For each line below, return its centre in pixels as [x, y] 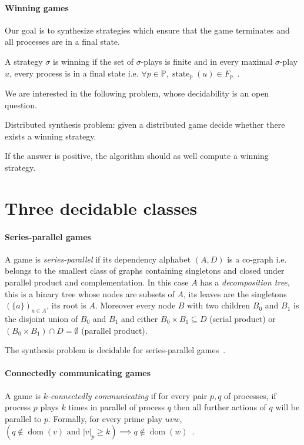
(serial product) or [243, 318]
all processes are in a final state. [62, 41]
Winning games [37, 7]
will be [288, 407]
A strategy [24, 61]
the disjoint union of [41, 318]
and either [140, 318]
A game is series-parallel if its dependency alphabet [98, 259]
